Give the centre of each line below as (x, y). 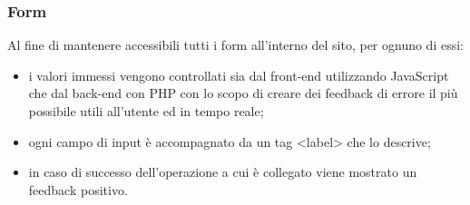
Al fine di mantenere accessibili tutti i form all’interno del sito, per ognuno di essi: (235, 45)
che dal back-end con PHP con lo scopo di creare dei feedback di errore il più (243, 93)
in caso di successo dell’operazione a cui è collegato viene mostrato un (223, 172)
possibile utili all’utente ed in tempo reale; (146, 111)
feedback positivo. (78, 189)
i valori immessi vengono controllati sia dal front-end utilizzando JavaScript (239, 75)
